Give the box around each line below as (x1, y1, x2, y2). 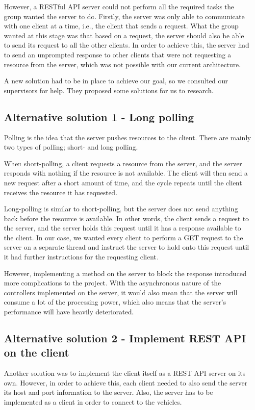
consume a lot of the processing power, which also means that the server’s (4, 297, 226, 307)
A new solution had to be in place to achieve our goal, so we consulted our (4, 76, 228, 86)
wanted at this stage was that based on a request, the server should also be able (4, 30, 244, 40)
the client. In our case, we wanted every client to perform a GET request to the (4, 232, 243, 242)
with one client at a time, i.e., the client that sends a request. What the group (4, 21, 239, 31)
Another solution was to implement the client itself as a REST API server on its (4, 368, 246, 378)
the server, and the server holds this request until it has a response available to (4, 223, 241, 233)
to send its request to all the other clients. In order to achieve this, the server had (4, 40, 249, 50)
